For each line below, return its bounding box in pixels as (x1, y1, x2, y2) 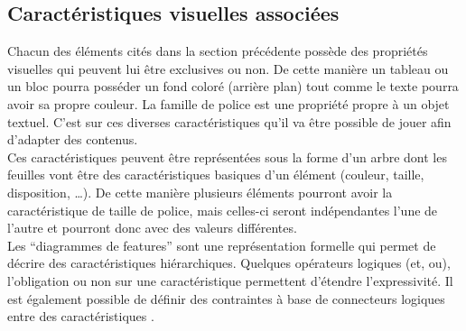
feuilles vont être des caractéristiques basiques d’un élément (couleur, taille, (7, 165, 424, 184)
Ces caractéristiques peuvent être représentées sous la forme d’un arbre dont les (7, 147, 447, 166)
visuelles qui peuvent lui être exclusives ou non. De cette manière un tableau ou (7, 59, 449, 78)
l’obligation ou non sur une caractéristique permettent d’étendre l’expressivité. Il (7, 271, 453, 290)
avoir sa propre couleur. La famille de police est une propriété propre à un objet (7, 94, 450, 113)
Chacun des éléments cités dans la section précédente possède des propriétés (7, 41, 428, 60)
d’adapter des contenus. (7, 130, 138, 149)
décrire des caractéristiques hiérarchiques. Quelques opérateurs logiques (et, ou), (7, 253, 451, 272)
